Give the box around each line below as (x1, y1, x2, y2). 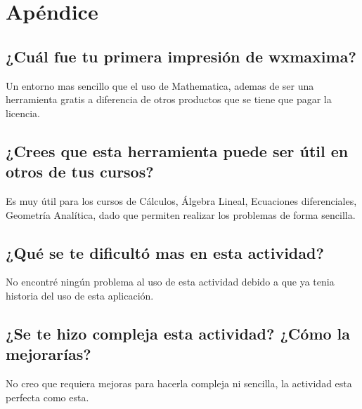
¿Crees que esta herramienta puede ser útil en (6, 140, 349, 161)
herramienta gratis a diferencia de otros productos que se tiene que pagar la (6, 92, 332, 107)
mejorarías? (6, 343, 91, 365)
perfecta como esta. (6, 389, 89, 404)
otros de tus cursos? (6, 161, 154, 182)
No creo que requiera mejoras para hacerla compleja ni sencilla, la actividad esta (6, 376, 352, 391)
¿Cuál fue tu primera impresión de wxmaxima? (6, 45, 356, 67)
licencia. (6, 105, 40, 120)
